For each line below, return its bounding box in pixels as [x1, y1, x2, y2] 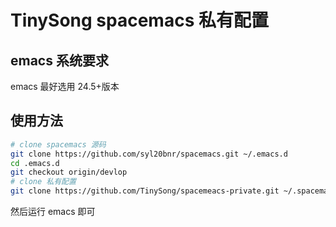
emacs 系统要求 [10, 52, 109, 69]
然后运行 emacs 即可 [10, 206, 96, 218]
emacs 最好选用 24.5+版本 [10, 81, 120, 92]
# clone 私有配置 [10, 177, 77, 187]
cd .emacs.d [10, 158, 60, 168]
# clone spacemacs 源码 [10, 139, 107, 150]
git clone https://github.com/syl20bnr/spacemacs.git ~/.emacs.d [10, 149, 288, 159]
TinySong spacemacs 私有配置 [10, 9, 269, 32]
